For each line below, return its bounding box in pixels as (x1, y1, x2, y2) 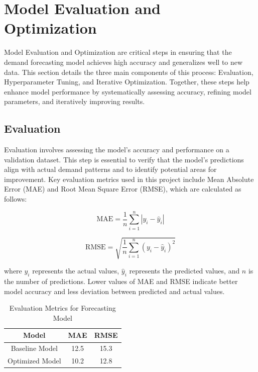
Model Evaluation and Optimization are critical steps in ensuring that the (4, 47, 232, 57)
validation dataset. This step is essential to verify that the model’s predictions (4, 154, 244, 164)
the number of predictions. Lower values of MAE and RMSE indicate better (4, 276, 238, 287)
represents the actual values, (32, 265, 119, 276)
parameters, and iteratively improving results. (4, 96, 145, 107)
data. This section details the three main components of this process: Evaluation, (4, 66, 253, 77)
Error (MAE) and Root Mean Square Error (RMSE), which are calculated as (4, 183, 241, 194)
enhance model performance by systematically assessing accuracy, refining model (4, 86, 251, 97)
